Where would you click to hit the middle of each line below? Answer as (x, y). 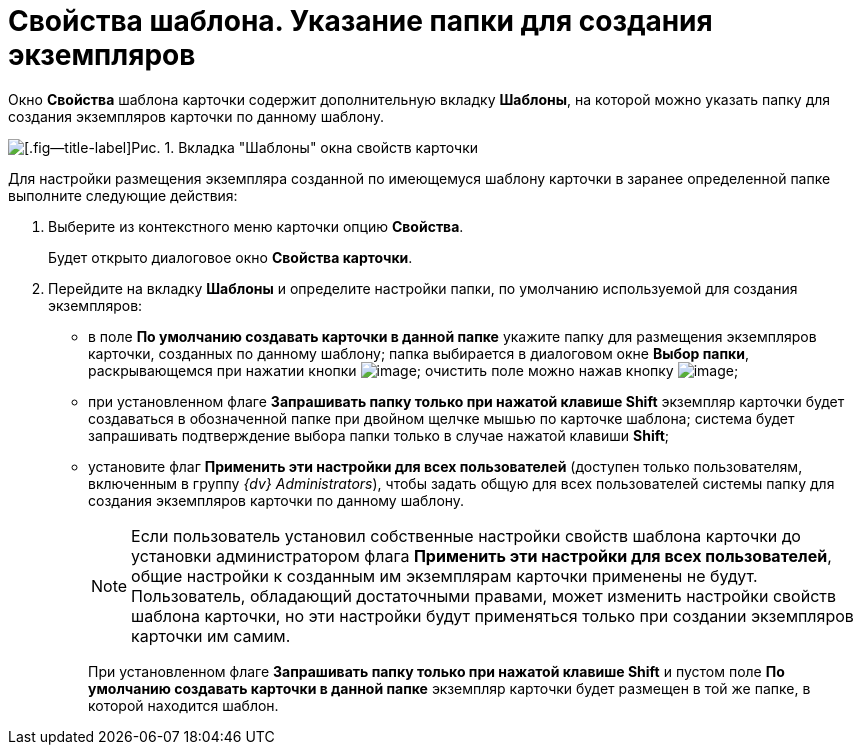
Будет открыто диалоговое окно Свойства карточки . (230, 257)
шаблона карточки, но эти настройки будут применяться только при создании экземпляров (492, 615)
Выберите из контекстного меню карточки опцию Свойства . (256, 226)
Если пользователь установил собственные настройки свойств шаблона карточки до (466, 535)
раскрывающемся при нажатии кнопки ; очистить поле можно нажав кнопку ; (413, 370)
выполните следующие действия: (123, 195)
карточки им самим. (211, 635)
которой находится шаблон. (183, 705)
